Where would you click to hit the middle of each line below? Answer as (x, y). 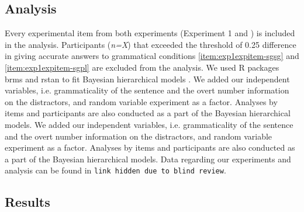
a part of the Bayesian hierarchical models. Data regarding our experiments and (148, 159)
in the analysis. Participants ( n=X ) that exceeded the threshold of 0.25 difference (151, 44)
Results (27, 202)
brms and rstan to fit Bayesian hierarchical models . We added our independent (147, 79)
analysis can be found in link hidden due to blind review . (115, 170)
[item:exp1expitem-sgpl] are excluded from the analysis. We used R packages (142, 67)
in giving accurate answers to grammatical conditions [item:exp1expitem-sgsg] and (152, 56)
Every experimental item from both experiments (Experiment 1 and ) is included (150, 33)
